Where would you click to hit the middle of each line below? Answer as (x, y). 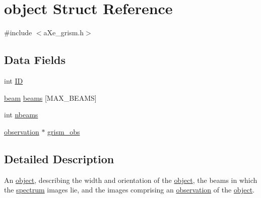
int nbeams (21, 115)
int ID (14, 80)
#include (18, 32)
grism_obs (64, 131)
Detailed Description (59, 158)
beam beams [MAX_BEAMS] (50, 97)
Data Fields (35, 60)
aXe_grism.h (64, 32)
